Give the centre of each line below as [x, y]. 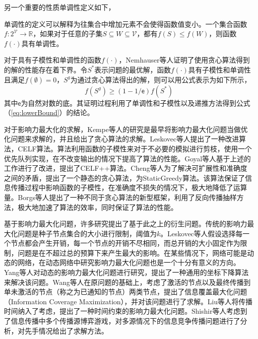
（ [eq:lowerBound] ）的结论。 [49, 112]
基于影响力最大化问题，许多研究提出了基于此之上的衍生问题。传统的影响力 [126, 224]
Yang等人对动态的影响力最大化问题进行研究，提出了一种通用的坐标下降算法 [127, 272]
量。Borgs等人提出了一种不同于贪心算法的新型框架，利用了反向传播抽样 [120, 197]
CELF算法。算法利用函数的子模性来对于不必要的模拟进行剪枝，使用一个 [135, 148]
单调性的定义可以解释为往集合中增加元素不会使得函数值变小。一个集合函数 [126, 24]
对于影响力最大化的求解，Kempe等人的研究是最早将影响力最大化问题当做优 [126, 129]
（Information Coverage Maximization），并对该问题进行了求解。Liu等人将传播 [128, 301]
